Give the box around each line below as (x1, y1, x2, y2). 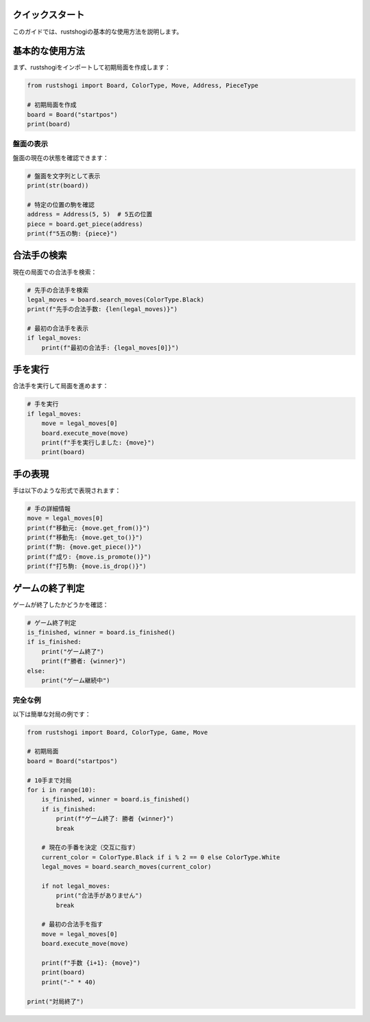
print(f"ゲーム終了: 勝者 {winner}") (56, 815, 174, 823)
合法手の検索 (12, 249, 67, 261)
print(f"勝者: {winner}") (41, 657, 126, 666)
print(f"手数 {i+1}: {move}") (41, 959, 140, 967)
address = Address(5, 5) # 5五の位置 (27, 210, 153, 218)
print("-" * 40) (41, 978, 96, 986)
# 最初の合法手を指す (41, 920, 103, 929)
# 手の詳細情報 (27, 505, 71, 512)
